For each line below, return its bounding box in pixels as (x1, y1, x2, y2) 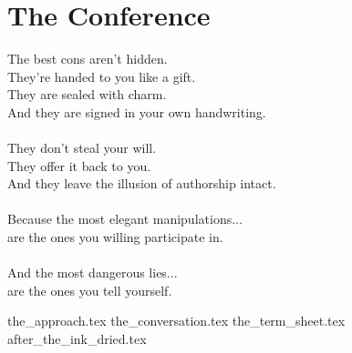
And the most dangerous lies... (7, 263, 178, 282)
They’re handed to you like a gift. (7, 66, 196, 86)
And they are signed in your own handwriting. (7, 102, 266, 121)
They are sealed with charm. (7, 85, 167, 104)
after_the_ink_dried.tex (7, 329, 147, 348)
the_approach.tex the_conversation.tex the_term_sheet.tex (7, 311, 346, 330)
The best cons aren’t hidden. (7, 49, 168, 68)
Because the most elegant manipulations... (7, 209, 243, 228)
